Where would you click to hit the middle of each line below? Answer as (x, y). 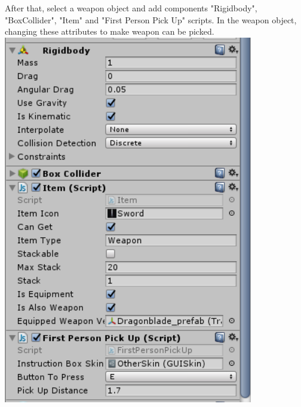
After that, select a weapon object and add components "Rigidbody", (131, 8)
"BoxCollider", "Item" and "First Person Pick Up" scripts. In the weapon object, (151, 19)
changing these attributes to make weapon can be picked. (110, 31)
